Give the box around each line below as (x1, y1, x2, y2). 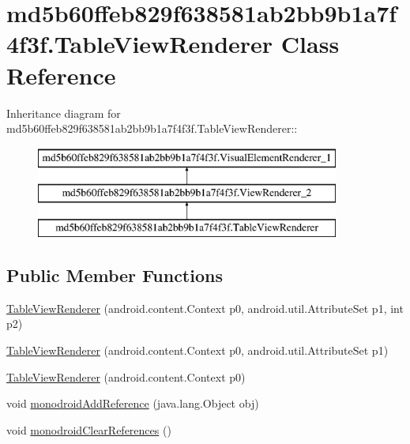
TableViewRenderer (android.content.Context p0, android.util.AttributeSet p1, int (6, 299, 404, 316)
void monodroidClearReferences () (6, 421, 171, 438)
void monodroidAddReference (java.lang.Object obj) (6, 395, 259, 412)
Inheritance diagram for (6, 104, 121, 121)
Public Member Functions (6, 263, 223, 288)
